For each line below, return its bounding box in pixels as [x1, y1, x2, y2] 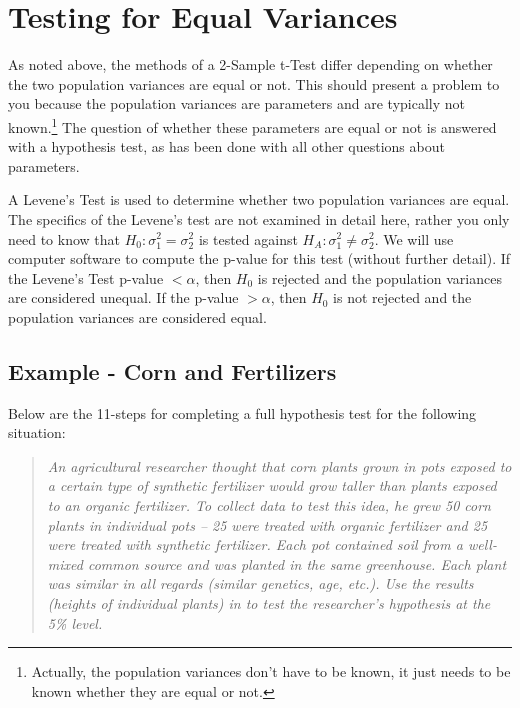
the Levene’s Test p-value [8, 267, 164, 288]
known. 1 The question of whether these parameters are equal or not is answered [8, 113, 497, 137]
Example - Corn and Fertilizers [8, 355, 337, 386]
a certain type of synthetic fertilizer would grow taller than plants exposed [47, 475, 497, 496]
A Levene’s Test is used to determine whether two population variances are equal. [8, 189, 510, 210]
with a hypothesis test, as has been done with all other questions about [8, 136, 445, 157]
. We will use [374, 228, 454, 249]
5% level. [47, 612, 103, 633]
